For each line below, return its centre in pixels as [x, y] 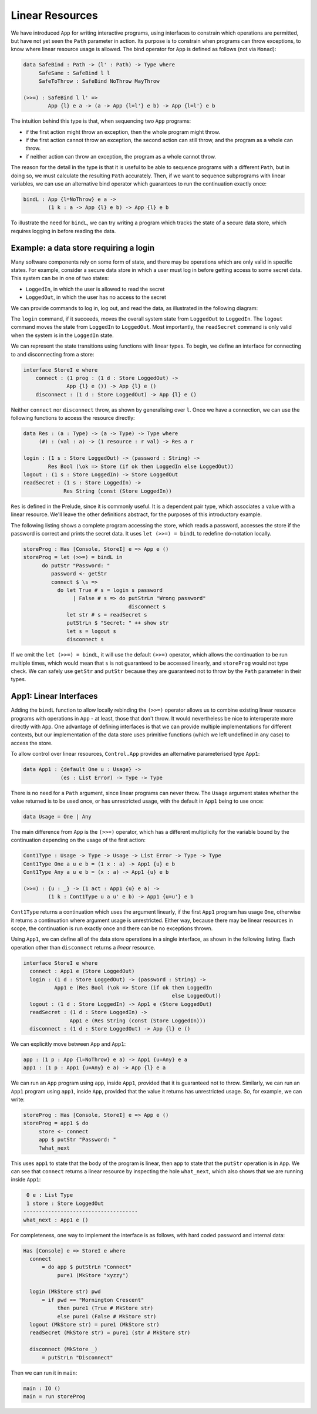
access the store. [32, 743]
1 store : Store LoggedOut [65, 1203]
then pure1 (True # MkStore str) [105, 1308]
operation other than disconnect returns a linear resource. [83, 947]
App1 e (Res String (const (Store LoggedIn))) [138, 1021]
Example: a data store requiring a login [83, 248]
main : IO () [42, 1388]
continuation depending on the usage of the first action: [78, 840]
